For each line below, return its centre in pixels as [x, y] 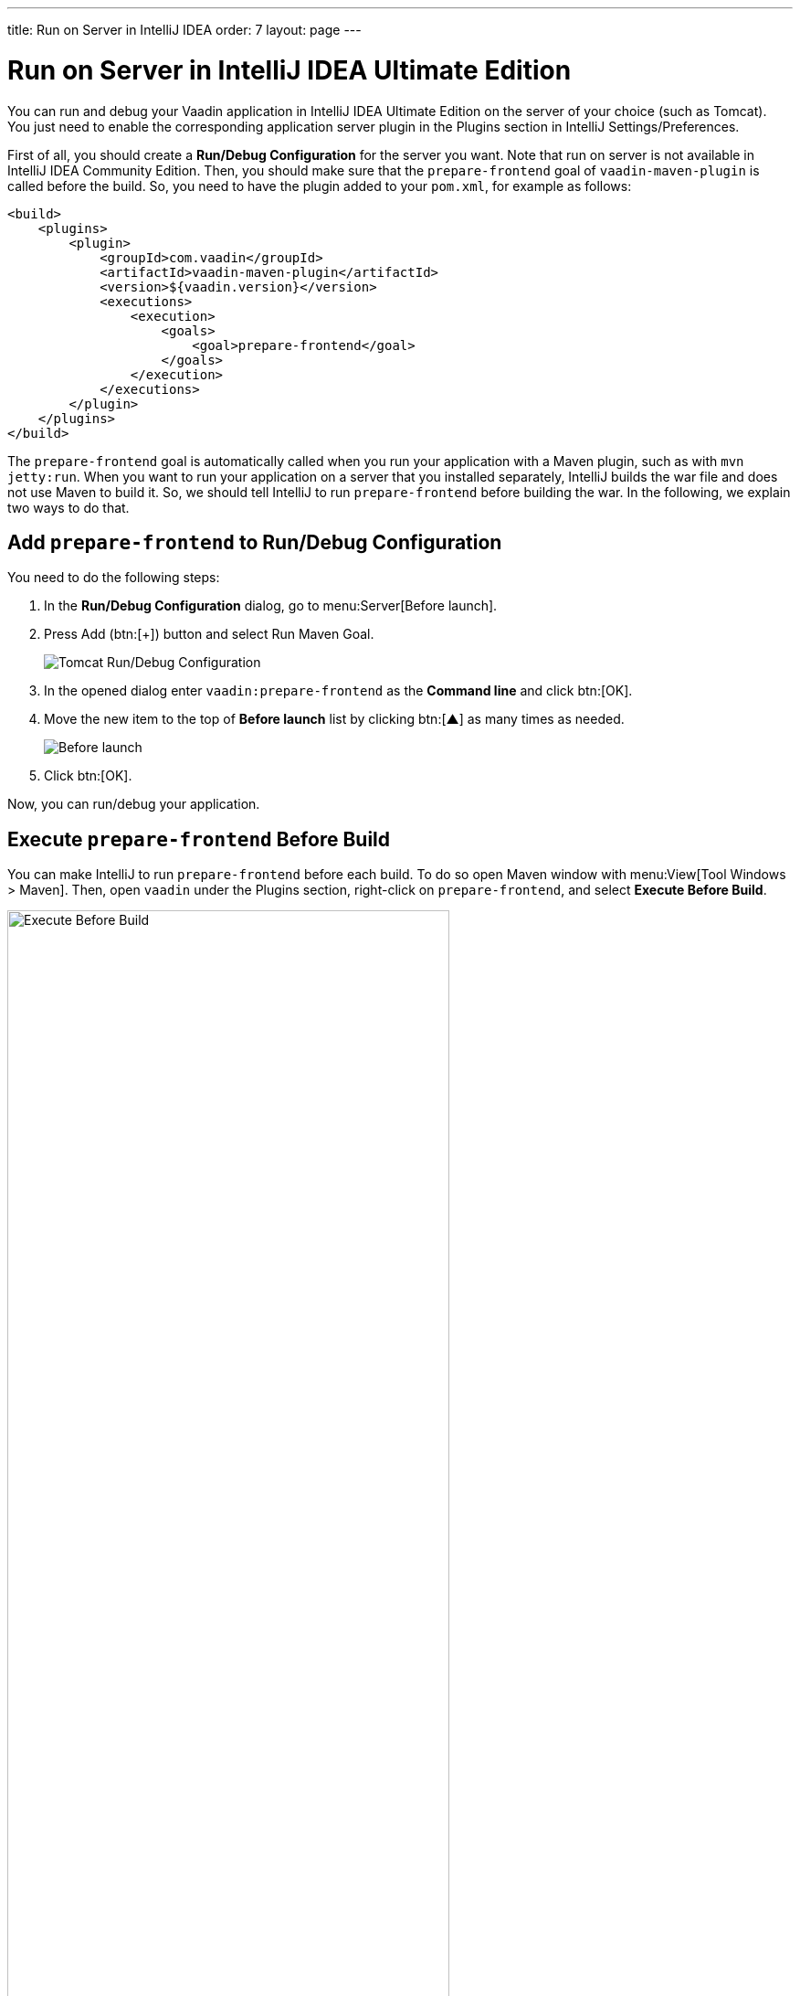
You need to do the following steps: [114, 578]
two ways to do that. [68, 507]
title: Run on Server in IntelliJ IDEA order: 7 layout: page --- [184, 30]
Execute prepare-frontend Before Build [199, 839]
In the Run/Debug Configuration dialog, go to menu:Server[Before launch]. [271, 606]
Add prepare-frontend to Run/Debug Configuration [255, 542]
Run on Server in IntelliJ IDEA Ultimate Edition [289, 70]
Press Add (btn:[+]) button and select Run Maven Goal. [209, 634]
